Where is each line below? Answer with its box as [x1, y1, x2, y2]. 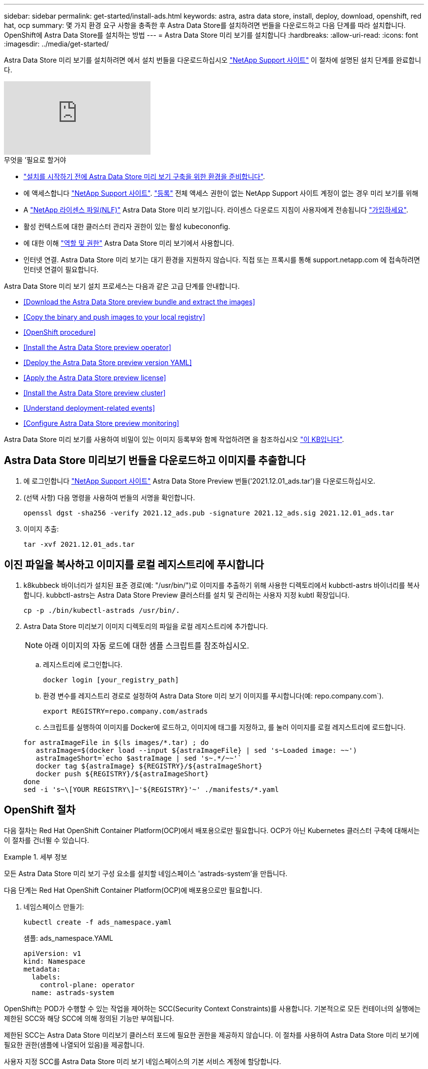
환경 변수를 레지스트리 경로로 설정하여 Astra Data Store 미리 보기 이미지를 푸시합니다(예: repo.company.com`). [43, 691, 384, 700]
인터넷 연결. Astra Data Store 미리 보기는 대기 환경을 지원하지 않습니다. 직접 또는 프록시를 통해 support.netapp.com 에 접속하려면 [23, 256, 420, 264]
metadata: [23, 965, 61, 973]
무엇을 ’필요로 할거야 [4, 156, 66, 164]
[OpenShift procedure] [23, 328, 96, 336]
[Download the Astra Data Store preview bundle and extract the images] [23, 298, 255, 306]
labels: [31, 973, 61, 981]
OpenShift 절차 [4, 804, 76, 816]
